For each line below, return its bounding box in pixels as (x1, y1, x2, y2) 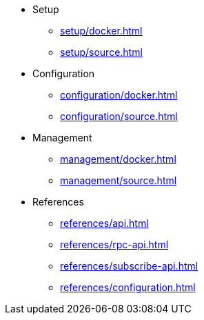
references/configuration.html (60, 281, 196, 293)
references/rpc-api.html (60, 239, 169, 250)
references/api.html (60, 217, 149, 229)
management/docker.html (60, 153, 176, 165)
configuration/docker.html (60, 89, 178, 101)
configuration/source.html (60, 110, 178, 122)
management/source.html (60, 174, 177, 186)
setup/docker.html (60, 25, 143, 37)
